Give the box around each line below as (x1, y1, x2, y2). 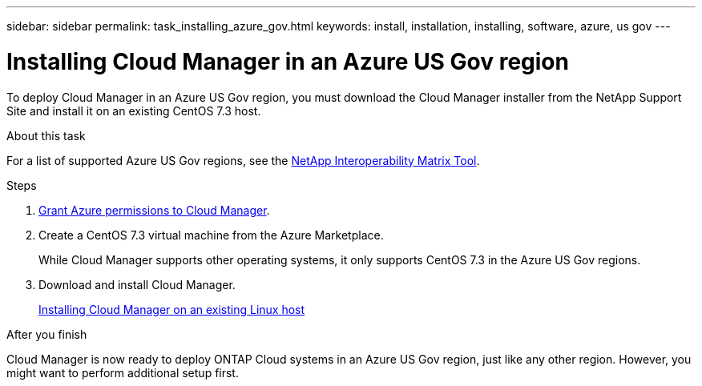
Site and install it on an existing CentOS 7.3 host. (6, 103, 261, 118)
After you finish (6, 327, 87, 341)
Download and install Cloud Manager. (38, 277, 236, 292)
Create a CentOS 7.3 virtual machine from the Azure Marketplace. (38, 227, 384, 242)
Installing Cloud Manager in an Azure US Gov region (6, 47, 569, 75)
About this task (6, 128, 86, 143)
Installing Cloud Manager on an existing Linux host (38, 302, 305, 316)
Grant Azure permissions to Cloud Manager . (38, 203, 270, 217)
